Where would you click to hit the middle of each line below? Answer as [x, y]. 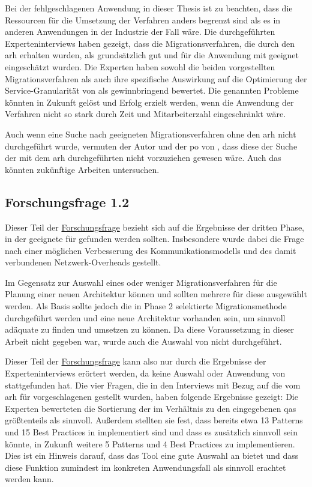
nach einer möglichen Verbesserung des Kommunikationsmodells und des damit [151, 250]
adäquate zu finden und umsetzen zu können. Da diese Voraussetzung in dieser [150, 329]
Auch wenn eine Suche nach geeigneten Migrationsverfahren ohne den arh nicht [151, 134]
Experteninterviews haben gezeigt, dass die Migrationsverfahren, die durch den [150, 43]
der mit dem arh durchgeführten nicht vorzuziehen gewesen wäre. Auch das [143, 158]
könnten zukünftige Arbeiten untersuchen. [82, 169]
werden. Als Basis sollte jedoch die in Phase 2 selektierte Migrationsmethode [146, 306]
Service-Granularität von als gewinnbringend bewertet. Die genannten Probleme [152, 90]
